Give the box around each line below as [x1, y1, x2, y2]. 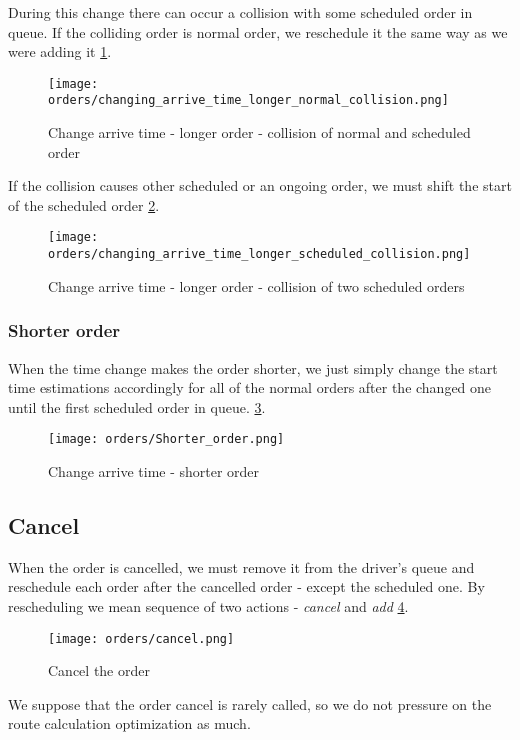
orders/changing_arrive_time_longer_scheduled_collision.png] [48, 247, 471, 262]
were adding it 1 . [8, 41, 112, 62]
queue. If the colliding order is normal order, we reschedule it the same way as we [8, 21, 508, 42]
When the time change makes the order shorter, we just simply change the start [8, 357, 498, 378]
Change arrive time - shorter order [48, 461, 260, 482]
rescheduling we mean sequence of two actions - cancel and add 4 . [8, 596, 409, 617]
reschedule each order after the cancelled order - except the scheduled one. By [8, 576, 485, 597]
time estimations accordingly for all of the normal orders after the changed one [8, 377, 492, 398]
